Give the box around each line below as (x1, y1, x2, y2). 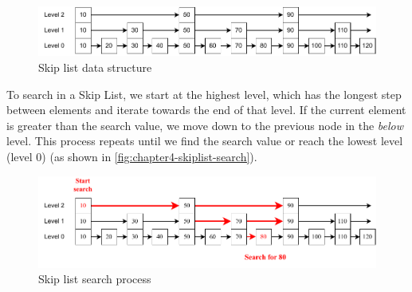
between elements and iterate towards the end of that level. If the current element (6, 101, 406, 118)
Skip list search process (38, 270, 151, 287)
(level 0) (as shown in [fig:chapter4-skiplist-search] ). (6, 148, 257, 165)
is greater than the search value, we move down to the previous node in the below (6, 116, 404, 133)
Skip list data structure (38, 59, 152, 76)
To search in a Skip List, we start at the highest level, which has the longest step (6, 85, 402, 102)
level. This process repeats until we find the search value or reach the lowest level (6, 132, 403, 149)
